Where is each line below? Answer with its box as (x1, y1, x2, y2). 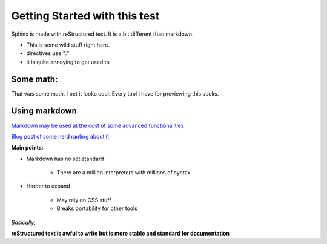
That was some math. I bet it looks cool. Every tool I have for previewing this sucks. (11, 90, 219, 97)
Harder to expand (26, 182, 70, 190)
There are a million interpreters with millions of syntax (56, 169, 191, 176)
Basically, (11, 219, 36, 226)
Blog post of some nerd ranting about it (11, 133, 109, 140)
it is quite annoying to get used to (26, 58, 110, 65)
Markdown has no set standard (26, 155, 104, 162)
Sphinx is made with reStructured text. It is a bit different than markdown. (11, 30, 194, 38)
